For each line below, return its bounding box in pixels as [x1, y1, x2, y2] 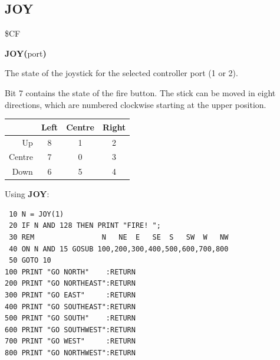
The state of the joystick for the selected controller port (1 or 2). [5, 67, 238, 79]
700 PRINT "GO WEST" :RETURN [5, 337, 136, 346]
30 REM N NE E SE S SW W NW [9, 233, 229, 242]
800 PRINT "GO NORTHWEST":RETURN [5, 349, 136, 358]
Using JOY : [5, 188, 50, 200]
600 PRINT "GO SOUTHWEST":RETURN [5, 325, 136, 334]
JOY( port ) [5, 47, 47, 59]
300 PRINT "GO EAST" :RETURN [5, 291, 136, 300]
